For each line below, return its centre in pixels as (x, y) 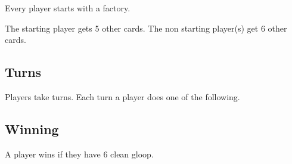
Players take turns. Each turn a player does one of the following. (122, 96)
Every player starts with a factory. (68, 8)
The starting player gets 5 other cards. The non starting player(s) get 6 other (146, 28)
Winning (32, 129)
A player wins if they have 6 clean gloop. (79, 154)
